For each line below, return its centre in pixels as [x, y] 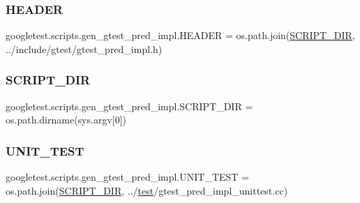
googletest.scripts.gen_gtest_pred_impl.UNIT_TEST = [128, 177]
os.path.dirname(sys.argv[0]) [66, 120]
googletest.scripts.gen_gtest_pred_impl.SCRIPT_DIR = [129, 106]
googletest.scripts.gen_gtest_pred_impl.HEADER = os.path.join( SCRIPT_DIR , [180, 35]
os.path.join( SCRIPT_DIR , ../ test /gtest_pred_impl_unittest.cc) [147, 190]
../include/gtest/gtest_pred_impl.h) [84, 48]
